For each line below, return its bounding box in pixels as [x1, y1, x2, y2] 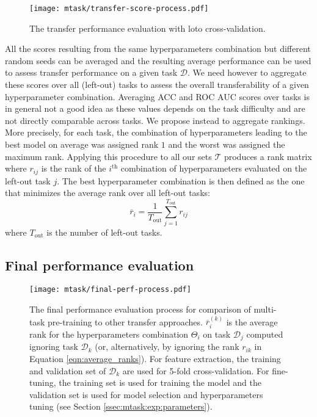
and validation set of [29, 364, 106, 377]
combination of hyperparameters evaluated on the [120, 162, 307, 175]
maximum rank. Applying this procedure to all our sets [5, 150, 212, 162]
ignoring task [29, 340, 78, 353]
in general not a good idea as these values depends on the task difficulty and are [5, 102, 305, 115]
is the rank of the [41, 162, 106, 175]
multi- [253, 303, 277, 316]
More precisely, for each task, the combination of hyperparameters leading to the [5, 126, 307, 139]
